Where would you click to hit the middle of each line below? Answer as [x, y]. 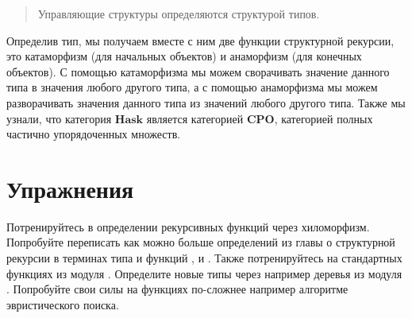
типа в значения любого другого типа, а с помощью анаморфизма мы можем [192, 87]
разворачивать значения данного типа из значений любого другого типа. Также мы [206, 102]
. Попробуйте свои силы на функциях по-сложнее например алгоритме [177, 289]
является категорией [195, 118]
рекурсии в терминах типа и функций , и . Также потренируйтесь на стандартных [204, 258]
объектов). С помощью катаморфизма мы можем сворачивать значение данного [198, 71]
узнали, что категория [59, 118]
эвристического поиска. [63, 304]
